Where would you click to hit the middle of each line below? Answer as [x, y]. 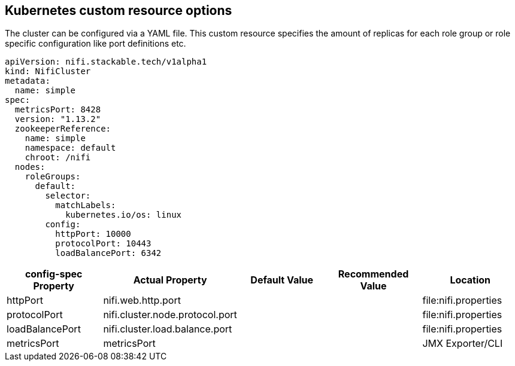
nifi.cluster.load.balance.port [168, 329]
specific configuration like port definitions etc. [96, 44]
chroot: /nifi [58, 158]
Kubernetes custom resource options [119, 10]
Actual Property [170, 280]
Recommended [373, 274]
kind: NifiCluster [48, 71]
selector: [68, 196]
